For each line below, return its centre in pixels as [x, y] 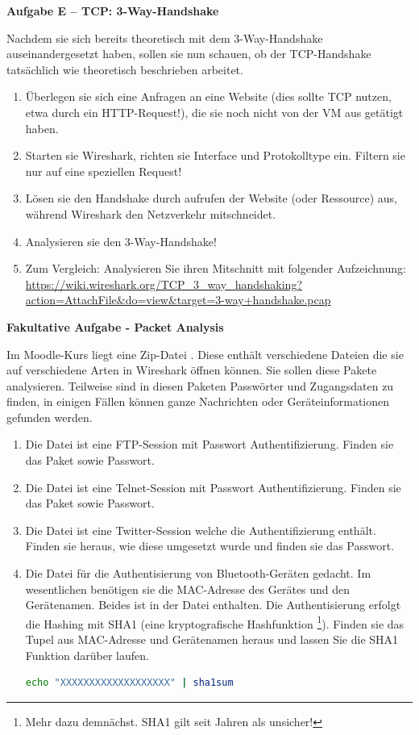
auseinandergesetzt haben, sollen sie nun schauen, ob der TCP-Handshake [189, 54]
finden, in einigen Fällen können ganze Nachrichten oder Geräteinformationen [198, 401]
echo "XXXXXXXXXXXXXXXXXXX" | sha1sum [129, 683]
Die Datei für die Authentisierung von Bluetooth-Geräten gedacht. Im [198, 573]
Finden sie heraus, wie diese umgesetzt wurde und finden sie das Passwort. [210, 546]
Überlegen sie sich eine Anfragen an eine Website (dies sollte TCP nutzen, [208, 96]
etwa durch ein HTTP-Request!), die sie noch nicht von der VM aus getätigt [214, 112]
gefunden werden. [50, 417]
